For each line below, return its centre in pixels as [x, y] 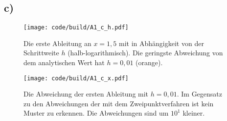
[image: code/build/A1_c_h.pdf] [76, 28]
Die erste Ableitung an [57, 43]
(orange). [149, 62]
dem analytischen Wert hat [64, 62]
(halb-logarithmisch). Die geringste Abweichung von [145, 53]
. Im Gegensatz [200, 94]
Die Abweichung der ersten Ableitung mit [86, 94]
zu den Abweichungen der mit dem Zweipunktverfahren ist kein [119, 103]
